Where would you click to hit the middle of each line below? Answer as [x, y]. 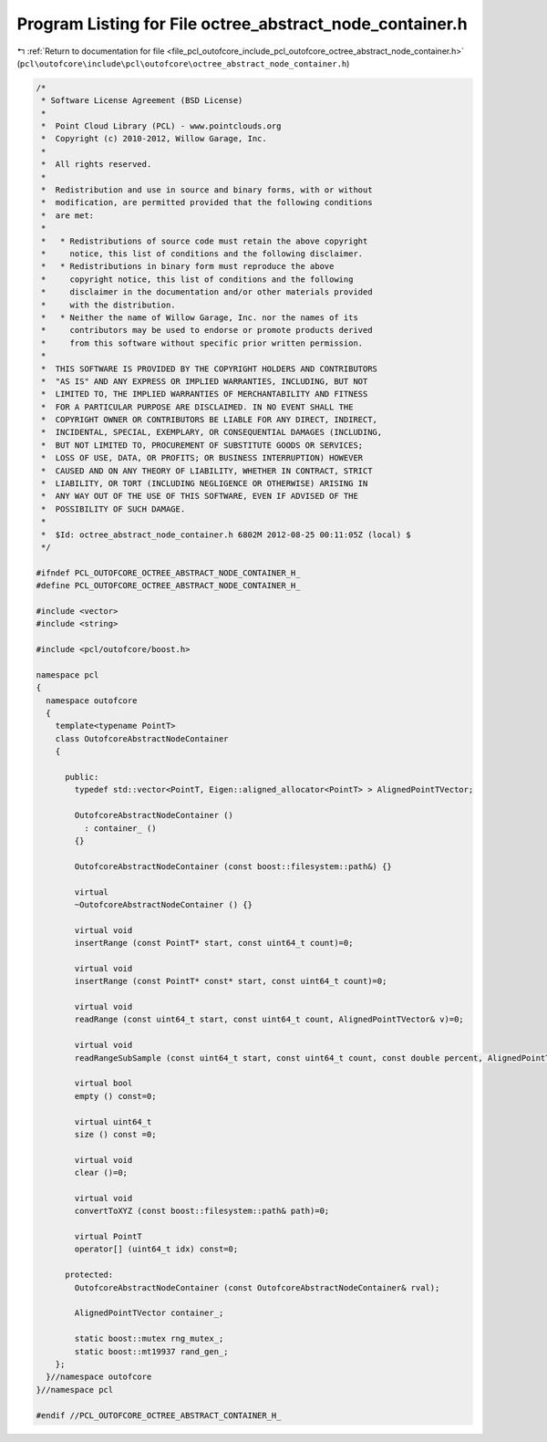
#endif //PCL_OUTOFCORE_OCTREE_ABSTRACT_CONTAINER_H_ [159, 1415]
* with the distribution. [109, 305]
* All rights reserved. [97, 165]
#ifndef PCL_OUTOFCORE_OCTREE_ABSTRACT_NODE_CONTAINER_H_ [168, 573]
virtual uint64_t [113, 1121]
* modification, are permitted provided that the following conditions [207, 202]
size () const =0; [115, 1134]
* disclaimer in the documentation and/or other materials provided [207, 292]
